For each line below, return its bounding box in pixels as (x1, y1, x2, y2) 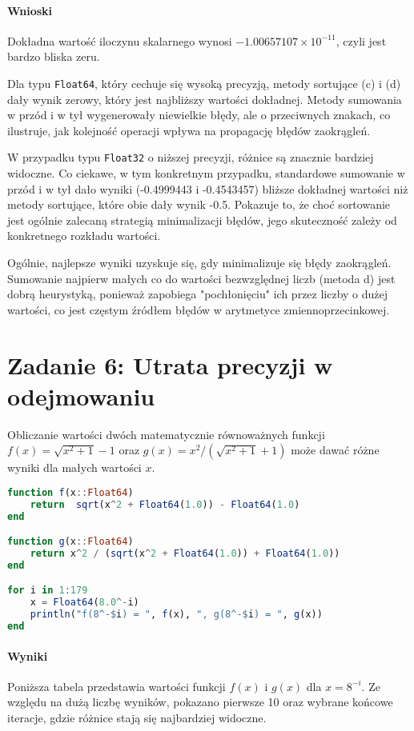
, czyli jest (336, 32, 387, 49)
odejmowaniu (7, 379, 155, 412)
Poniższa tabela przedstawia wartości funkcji (7, 677, 226, 694)
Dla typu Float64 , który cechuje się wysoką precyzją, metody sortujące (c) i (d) (7, 74, 401, 91)
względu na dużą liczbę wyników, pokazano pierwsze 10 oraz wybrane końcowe (7, 693, 393, 710)
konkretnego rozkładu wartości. (7, 227, 161, 244)
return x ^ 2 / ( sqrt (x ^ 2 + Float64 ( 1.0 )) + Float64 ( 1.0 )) (30, 548, 340, 560)
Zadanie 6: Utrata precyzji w (7, 348, 333, 381)
